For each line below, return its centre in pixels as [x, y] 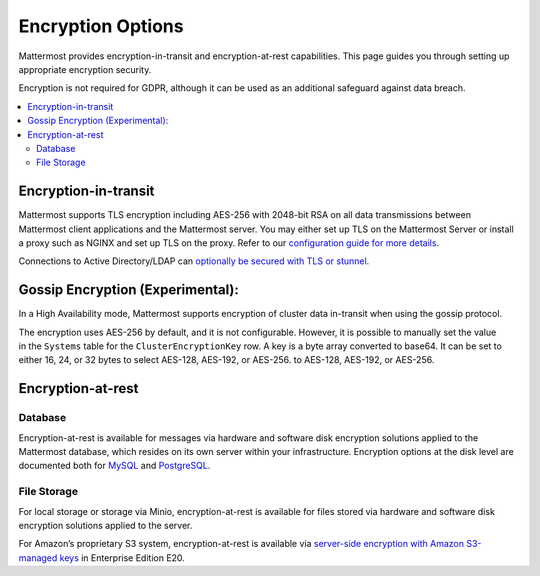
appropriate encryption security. [85, 69]
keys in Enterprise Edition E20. [122, 557]
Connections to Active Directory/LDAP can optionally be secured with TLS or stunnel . [194, 261]
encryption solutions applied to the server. [105, 525]
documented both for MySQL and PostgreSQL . [114, 466]
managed [38, 557]
